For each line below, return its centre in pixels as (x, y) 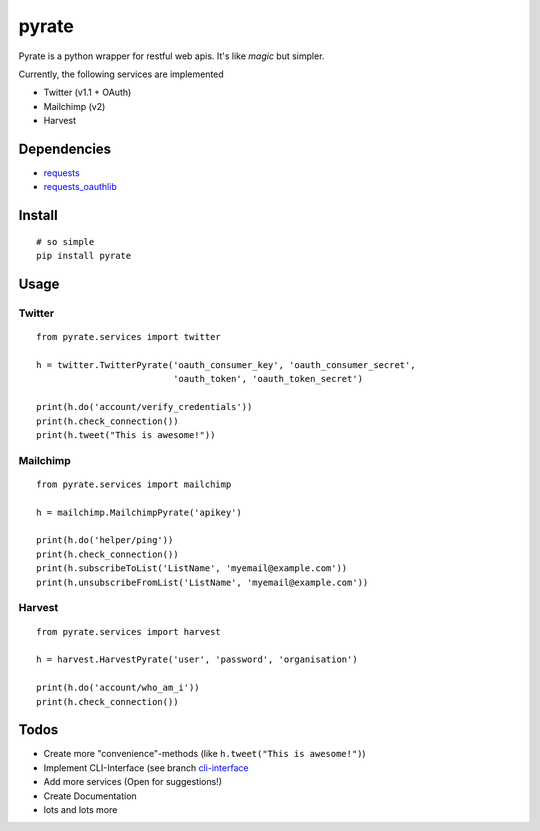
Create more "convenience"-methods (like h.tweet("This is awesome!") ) (204, 754)
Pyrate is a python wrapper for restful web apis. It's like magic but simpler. (171, 56)
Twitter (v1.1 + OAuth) (87, 92)
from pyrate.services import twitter (129, 337)
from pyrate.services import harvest (129, 631)
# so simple (65, 241)
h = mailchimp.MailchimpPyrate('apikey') (139, 512)
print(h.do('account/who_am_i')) (118, 688)
